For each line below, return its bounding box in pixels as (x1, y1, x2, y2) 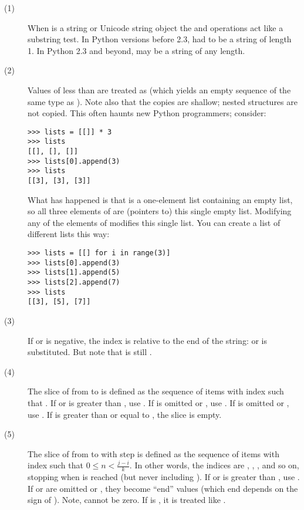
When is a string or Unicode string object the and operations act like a (28, 21, 283, 33)
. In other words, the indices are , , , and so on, (129, 459, 299, 471)
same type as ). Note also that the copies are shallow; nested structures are (28, 95, 298, 107)
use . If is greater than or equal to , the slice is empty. (28, 408, 222, 420)
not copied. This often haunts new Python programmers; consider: (28, 107, 266, 119)
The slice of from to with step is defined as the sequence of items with (28, 447, 279, 460)
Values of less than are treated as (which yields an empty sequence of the (28, 83, 291, 96)
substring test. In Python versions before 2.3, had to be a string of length (28, 33, 292, 45)
